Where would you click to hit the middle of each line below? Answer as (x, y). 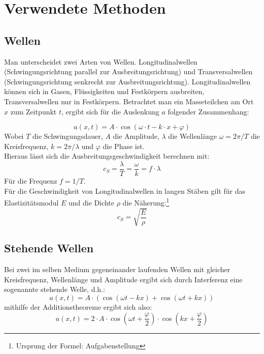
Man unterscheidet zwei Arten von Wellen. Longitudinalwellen (101, 61)
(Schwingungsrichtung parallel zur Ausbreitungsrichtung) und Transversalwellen (128, 71)
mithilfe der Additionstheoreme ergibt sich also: (78, 306)
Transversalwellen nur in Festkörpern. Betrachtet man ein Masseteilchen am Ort (129, 101)
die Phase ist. (124, 146)
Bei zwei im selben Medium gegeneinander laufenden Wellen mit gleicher (117, 269)
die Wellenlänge (193, 136)
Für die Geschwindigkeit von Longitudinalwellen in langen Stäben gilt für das (125, 190)
